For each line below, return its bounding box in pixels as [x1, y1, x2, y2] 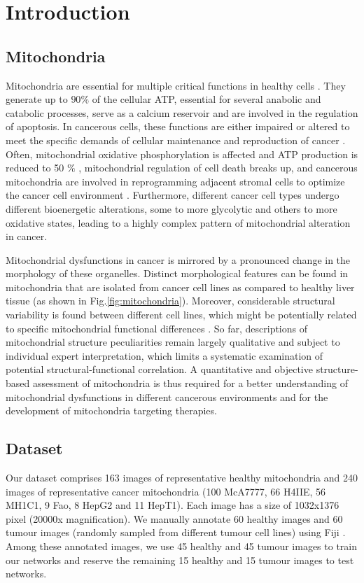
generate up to [6, 92, 68, 106]
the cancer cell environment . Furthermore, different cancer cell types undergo [6, 188, 339, 202]
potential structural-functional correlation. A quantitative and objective [6, 362, 313, 377]
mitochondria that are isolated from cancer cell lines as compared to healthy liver [6, 279, 355, 294]
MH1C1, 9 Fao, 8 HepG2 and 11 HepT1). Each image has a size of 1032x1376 [6, 498, 339, 512]
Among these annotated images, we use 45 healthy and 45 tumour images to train [6, 539, 358, 553]
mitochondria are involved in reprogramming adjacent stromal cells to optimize [6, 174, 345, 188]
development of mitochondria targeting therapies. [6, 403, 217, 418]
